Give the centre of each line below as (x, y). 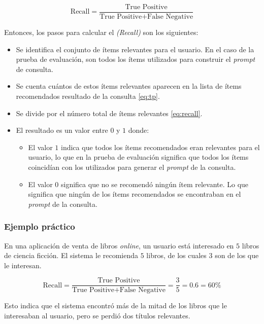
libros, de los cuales (176, 255)
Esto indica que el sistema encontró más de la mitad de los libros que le (115, 305)
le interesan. (23, 265)
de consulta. (35, 69)
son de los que (237, 255)
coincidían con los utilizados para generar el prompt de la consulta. (132, 167)
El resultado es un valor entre (62, 130)
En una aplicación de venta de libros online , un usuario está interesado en (119, 245)
